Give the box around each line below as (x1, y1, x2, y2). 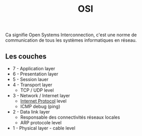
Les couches (5, 52, 47, 61)
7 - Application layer (12, 66, 55, 71)
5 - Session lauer (12, 76, 49, 82)
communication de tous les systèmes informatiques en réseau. (5, 37, 137, 43)
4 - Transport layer (12, 82, 52, 88)
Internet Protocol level (20, 98, 67, 104)
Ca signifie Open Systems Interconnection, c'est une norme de (5, 32, 137, 38)
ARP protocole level (20, 120, 62, 125)
